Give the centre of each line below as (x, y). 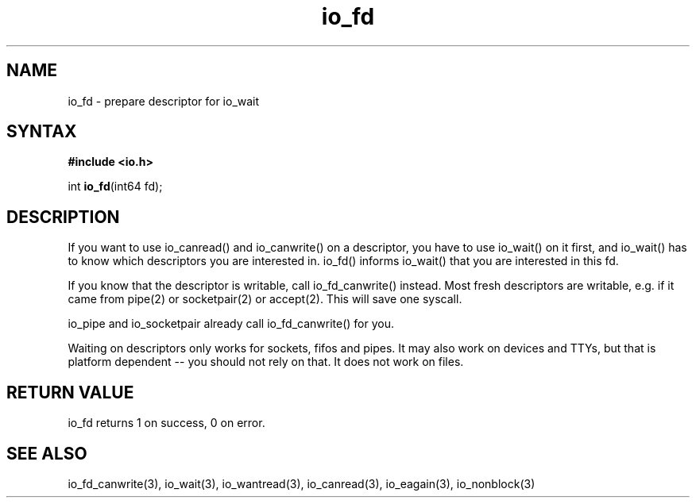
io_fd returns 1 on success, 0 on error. (166, 423)
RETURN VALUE (70, 392)
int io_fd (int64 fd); (115, 187)
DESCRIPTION (63, 217)
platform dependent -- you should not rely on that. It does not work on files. (266, 362)
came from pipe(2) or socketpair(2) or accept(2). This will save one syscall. (265, 299)
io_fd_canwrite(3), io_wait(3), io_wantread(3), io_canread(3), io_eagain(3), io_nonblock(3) (302, 483)
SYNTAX (42, 132)
